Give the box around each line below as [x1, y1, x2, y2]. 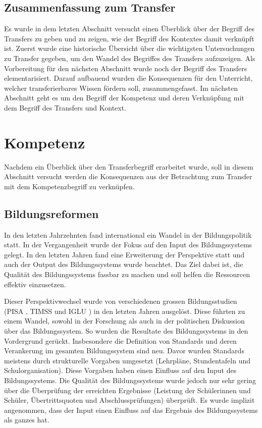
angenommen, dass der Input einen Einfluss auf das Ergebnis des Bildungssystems [4, 404, 258, 415]
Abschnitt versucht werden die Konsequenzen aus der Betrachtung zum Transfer [4, 171, 252, 182]
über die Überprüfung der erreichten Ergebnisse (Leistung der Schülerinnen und [4, 385, 251, 395]
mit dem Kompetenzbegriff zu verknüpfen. [4, 181, 135, 191]
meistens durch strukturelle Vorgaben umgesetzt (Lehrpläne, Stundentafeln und [4, 355, 251, 365]
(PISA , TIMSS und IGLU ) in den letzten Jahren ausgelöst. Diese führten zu [4, 305, 245, 316]
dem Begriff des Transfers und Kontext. [4, 102, 127, 113]
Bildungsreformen [4, 205, 99, 221]
